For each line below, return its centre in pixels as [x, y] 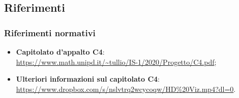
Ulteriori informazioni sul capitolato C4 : [88, 79]
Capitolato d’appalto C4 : [60, 52]
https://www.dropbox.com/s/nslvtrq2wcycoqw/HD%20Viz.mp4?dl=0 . [126, 89]
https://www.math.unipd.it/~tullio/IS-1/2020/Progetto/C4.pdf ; [116, 62]
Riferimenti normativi [50, 32]
